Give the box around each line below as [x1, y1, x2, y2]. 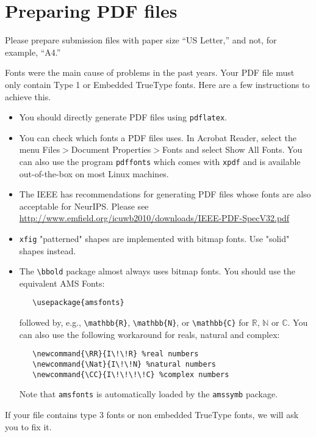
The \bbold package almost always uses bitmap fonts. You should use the [19, 265, 295, 277]
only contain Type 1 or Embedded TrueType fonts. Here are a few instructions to [5, 78, 310, 90]
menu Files [19, 143, 60, 156]
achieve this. [5, 90, 51, 103]
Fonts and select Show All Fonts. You [162, 143, 303, 156]
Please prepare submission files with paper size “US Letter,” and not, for [5, 34, 277, 46]
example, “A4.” [5, 45, 61, 58]
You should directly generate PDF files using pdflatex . [19, 111, 227, 123]
